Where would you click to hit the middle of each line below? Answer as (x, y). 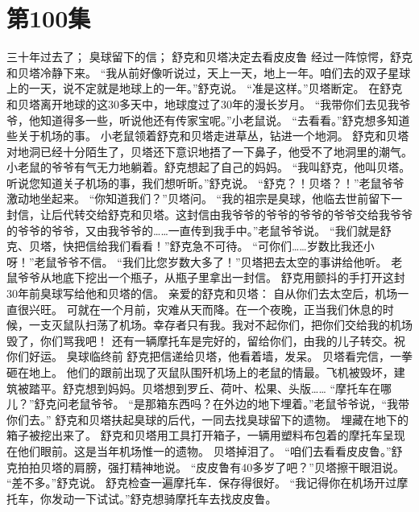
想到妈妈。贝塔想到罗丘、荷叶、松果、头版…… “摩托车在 (233, 388)
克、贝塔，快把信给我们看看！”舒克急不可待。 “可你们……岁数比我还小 (191, 246)
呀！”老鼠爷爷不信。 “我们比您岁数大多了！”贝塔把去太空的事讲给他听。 (197, 261)
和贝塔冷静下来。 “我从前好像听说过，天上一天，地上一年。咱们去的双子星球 (209, 72)
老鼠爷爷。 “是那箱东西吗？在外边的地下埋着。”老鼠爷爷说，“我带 (239, 404)
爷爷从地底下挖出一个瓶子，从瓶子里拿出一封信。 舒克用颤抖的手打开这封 (211, 277)
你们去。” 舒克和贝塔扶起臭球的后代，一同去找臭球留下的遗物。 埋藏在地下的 (207, 419)
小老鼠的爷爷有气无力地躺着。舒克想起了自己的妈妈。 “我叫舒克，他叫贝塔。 (209, 167)
